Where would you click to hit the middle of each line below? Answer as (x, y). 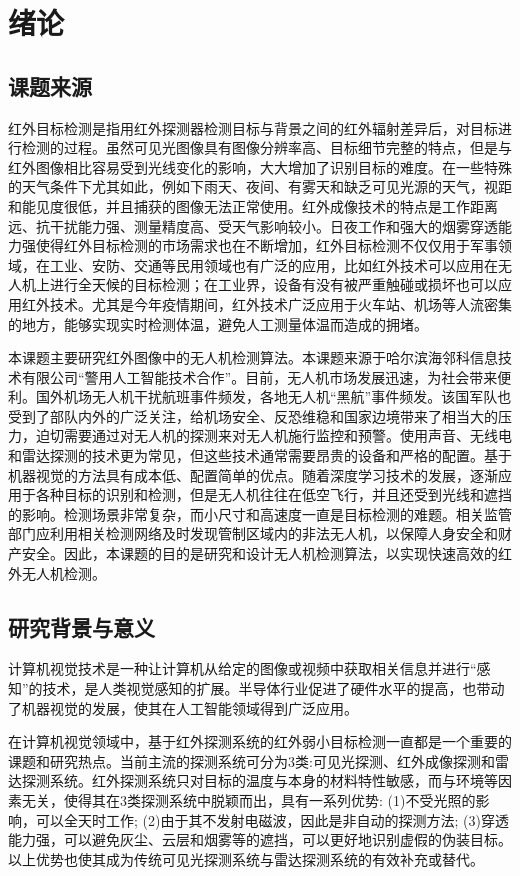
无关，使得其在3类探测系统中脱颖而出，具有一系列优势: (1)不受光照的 (248, 800)
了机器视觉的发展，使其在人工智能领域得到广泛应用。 (183, 707)
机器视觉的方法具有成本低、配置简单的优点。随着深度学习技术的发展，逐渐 (253, 474)
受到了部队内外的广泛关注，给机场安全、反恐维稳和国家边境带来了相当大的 (253, 415)
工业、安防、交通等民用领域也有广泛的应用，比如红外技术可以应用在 (273, 264)
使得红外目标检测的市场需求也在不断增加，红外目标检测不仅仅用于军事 (266, 245)
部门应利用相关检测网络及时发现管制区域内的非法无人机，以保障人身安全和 (253, 533)
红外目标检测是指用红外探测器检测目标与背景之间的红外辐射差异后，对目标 (253, 127)
